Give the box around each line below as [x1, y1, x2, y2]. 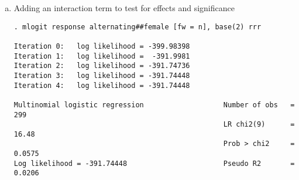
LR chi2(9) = [223, 120, 295, 129]
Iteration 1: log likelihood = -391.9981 [13, 52, 190, 60]
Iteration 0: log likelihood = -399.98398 [13, 42, 190, 50]
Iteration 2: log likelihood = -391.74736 [13, 62, 190, 70]
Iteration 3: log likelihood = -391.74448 [13, 71, 190, 80]
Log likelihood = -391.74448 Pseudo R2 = [13, 159, 295, 168]
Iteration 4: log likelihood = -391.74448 [13, 81, 190, 90]
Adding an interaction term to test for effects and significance [13, 2, 235, 13]
